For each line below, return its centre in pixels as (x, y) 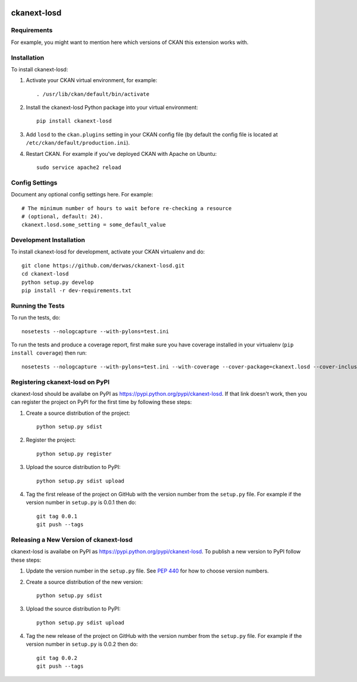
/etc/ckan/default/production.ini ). (78, 143)
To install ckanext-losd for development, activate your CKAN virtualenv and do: (108, 252)
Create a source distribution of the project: (78, 413)
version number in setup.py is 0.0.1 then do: (81, 502)
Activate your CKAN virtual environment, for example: (92, 80)
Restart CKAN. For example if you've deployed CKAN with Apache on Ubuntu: (121, 154)
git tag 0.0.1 (57, 516)
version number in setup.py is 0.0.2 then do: (82, 644)
